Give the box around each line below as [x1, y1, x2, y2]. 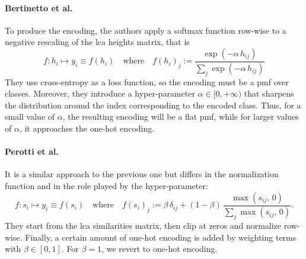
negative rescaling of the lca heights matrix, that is [5, 36, 190, 48]
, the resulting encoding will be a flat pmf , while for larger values [62, 110, 299, 123]
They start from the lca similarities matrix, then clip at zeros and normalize [5, 219, 282, 232]
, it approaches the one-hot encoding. [19, 122, 155, 135]
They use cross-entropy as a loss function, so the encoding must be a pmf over [5, 75, 289, 88]
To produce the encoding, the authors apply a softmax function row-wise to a [5, 24, 286, 36]
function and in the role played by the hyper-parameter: [5, 180, 208, 192]
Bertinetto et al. [5, 1, 73, 14]
